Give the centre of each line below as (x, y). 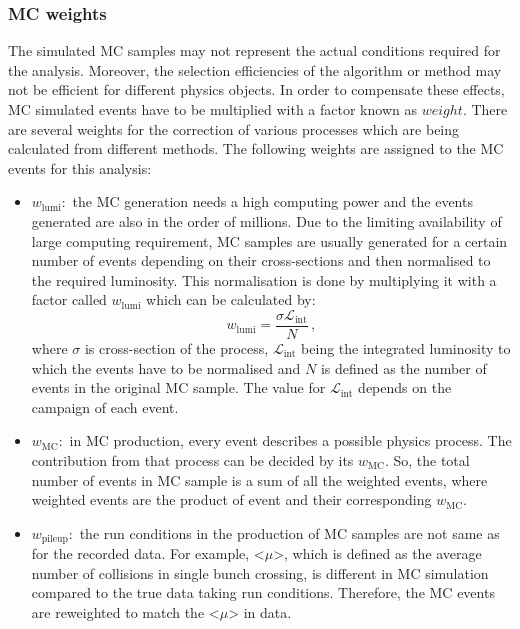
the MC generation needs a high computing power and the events (272, 201)
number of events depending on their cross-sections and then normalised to (261, 260)
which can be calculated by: (231, 299)
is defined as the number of (403, 367)
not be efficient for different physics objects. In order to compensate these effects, (256, 89)
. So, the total (427, 459)
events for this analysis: (80, 167)
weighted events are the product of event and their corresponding (231, 499)
